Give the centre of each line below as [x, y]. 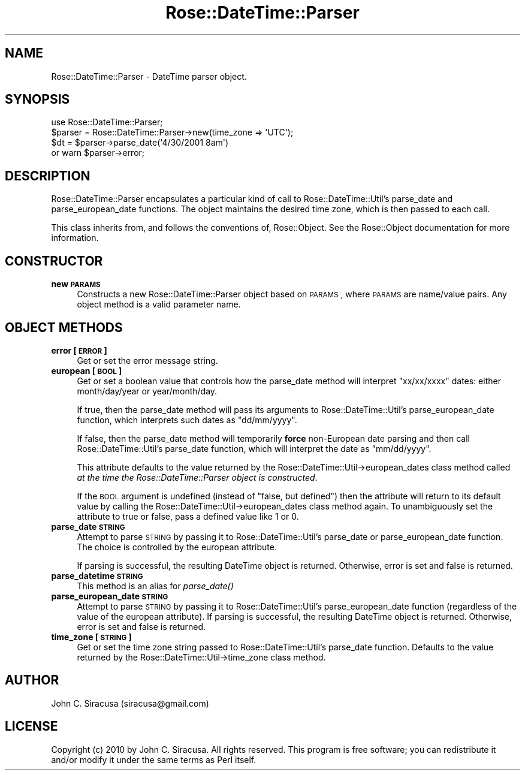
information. [75, 238]
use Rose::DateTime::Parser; [107, 122]
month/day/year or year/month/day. [147, 391]
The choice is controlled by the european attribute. [177, 547]
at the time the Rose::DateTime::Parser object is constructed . [197, 477]
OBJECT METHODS [64, 327]
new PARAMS [76, 284]
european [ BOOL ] [87, 370]
